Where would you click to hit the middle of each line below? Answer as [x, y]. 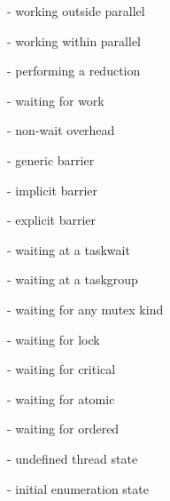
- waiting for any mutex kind [85, 309]
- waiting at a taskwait [69, 249]
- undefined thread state [73, 458]
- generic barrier [51, 159]
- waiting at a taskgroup [73, 279]
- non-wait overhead [61, 130]
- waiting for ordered [63, 429]
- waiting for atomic [61, 398]
